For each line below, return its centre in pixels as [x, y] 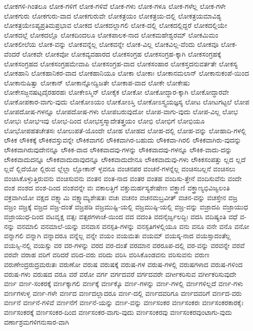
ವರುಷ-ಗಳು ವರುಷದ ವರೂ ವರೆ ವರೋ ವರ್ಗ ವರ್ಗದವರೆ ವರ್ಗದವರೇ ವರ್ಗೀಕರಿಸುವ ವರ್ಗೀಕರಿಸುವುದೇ [120, 274]
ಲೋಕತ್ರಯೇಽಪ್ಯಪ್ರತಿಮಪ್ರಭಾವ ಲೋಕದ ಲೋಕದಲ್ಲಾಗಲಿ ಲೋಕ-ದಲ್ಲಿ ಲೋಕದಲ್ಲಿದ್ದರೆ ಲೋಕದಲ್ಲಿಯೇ [116, 25]
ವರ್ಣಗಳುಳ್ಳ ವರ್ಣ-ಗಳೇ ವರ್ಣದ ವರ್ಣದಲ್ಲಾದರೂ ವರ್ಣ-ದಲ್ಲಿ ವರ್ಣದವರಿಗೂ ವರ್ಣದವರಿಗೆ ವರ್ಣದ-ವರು [123, 293]
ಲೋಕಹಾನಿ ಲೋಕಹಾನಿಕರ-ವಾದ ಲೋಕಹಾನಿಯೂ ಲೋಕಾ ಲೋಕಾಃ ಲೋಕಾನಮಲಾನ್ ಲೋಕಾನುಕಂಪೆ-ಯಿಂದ [126, 73]
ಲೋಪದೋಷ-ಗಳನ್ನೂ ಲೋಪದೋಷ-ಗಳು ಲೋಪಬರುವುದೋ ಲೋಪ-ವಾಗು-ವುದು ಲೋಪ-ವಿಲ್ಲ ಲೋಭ [121, 111]
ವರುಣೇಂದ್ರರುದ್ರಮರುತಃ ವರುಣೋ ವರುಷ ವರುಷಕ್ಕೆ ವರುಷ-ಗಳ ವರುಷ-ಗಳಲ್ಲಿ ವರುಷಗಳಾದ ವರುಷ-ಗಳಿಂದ [123, 264]
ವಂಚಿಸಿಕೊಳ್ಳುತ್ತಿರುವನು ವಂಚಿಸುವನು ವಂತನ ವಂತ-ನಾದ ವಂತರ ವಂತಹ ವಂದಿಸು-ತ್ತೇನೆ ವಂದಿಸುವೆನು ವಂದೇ [123, 178]
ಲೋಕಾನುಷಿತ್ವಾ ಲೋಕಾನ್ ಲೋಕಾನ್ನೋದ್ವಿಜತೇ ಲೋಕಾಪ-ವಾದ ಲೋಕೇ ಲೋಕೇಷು [97, 82]
